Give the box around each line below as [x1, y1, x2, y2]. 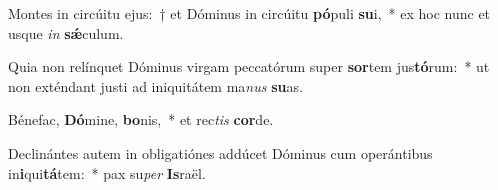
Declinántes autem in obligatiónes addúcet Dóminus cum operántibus [8, 142, 433, 163]
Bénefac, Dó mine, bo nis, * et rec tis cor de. [8, 109, 274, 130]
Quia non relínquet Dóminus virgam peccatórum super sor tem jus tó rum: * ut [8, 56, 490, 77]
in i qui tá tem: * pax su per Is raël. [8, 162, 206, 183]
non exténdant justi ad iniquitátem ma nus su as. [8, 75, 303, 96]
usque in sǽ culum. [8, 22, 124, 43]
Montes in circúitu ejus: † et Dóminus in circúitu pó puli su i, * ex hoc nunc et [8, 3, 491, 23]
